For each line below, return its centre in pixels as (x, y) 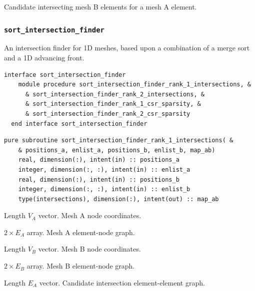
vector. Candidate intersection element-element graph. (122, 282)
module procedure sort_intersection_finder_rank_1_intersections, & (134, 85)
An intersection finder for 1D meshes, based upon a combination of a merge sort (127, 48)
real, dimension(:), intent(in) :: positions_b (99, 179)
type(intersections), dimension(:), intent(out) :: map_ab (118, 199)
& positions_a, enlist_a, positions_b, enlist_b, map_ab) (117, 150)
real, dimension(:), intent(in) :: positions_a (99, 160)
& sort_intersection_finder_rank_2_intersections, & (115, 94)
